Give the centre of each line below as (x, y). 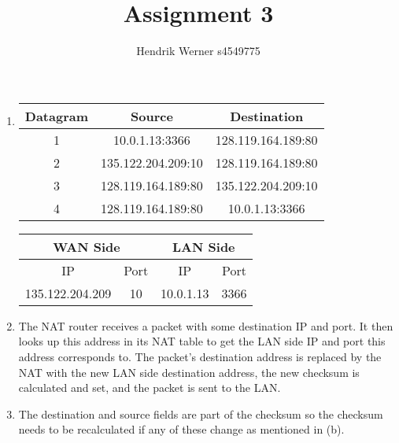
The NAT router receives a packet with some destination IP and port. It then (206, 325)
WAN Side (87, 246)
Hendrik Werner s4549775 (198, 51)
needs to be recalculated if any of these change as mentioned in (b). (181, 429)
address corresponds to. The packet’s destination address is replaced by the (200, 356)
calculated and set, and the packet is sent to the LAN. (150, 388)
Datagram (57, 116)
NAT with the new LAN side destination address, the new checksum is (189, 372)
